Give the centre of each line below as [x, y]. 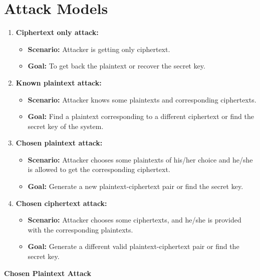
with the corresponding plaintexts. [80, 229]
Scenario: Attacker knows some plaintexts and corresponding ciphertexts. [142, 99]
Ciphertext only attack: [57, 32]
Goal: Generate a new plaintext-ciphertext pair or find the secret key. [136, 186]
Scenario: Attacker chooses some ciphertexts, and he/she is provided [135, 220]
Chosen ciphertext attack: [61, 203]
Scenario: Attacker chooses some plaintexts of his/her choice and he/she [140, 159]
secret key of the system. [66, 126]
